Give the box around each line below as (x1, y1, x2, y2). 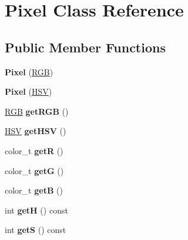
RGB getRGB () (5, 105, 69, 117)
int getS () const (5, 224, 66, 236)
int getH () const (5, 204, 68, 216)
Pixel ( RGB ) (5, 65, 53, 78)
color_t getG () (5, 164, 64, 176)
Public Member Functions (5, 38, 166, 56)
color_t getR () (5, 144, 63, 156)
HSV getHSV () (5, 125, 66, 137)
